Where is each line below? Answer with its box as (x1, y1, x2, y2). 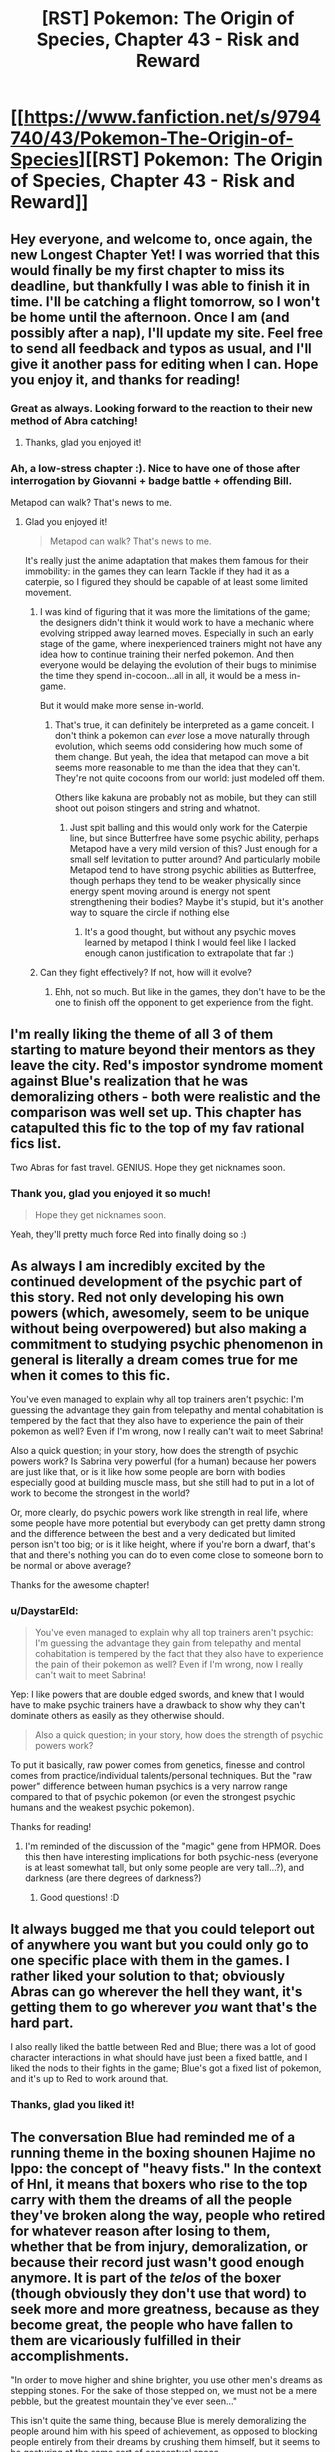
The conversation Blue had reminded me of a (10, 2128, 296, 2146)
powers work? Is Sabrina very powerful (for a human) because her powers (10, 1455, 317, 1467)
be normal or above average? (10, 1560, 132, 1572)
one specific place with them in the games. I (10, 1952, 290, 1969)
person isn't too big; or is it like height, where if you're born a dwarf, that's (10, 1538, 316, 1551)
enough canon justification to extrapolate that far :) (84, 947, 295, 959)
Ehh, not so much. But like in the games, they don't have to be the (54, 986, 326, 998)
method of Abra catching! (10, 413, 138, 427)
